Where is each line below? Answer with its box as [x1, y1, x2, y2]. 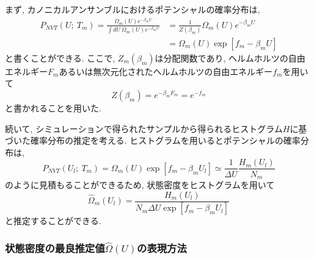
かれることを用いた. [21, 102, 101, 114]
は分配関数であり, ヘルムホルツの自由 [155, 51, 305, 64]
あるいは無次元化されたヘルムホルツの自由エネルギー [59, 65, 273, 77]
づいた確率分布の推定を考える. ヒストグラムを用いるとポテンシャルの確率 [5, 134, 301, 147]
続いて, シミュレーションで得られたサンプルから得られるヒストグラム [5, 122, 283, 135]
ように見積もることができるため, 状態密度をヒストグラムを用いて [13, 178, 275, 191]
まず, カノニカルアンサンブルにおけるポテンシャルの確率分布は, [5, 3, 260, 15]
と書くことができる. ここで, [5, 51, 115, 64]
